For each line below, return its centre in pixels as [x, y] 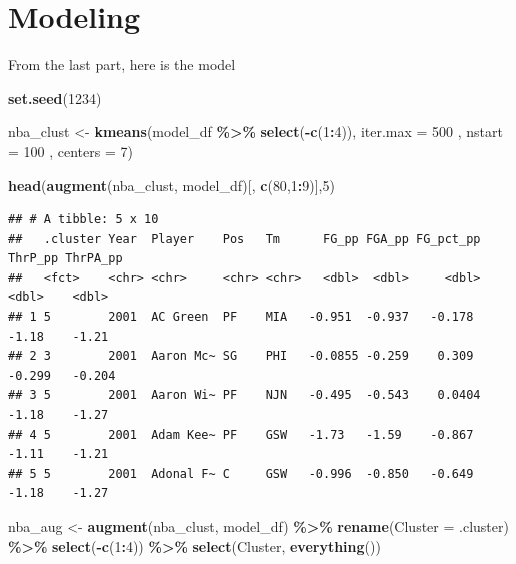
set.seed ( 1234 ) [55, 97]
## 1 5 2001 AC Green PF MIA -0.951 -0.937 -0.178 [241, 317]
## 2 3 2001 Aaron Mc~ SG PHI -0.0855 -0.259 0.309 [241, 356]
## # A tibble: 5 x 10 [83, 219]
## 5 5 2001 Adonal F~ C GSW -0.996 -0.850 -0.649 [241, 473]
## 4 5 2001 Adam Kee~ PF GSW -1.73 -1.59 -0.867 [241, 434]
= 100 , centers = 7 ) [70, 150]
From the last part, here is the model [122, 64]
